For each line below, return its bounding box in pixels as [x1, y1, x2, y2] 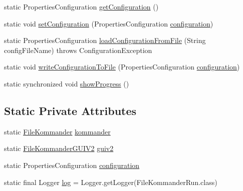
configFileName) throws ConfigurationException [4, 44, 152, 55]
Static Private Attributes [4, 102, 137, 118]
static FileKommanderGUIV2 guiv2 [4, 143, 114, 153]
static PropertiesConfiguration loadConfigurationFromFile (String [4, 35, 206, 45]
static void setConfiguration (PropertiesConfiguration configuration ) [4, 18, 213, 28]
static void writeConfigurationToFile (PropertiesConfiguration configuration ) [4, 61, 240, 72]
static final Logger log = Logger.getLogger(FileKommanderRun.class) [4, 176, 217, 187]
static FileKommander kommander [4, 126, 111, 136]
